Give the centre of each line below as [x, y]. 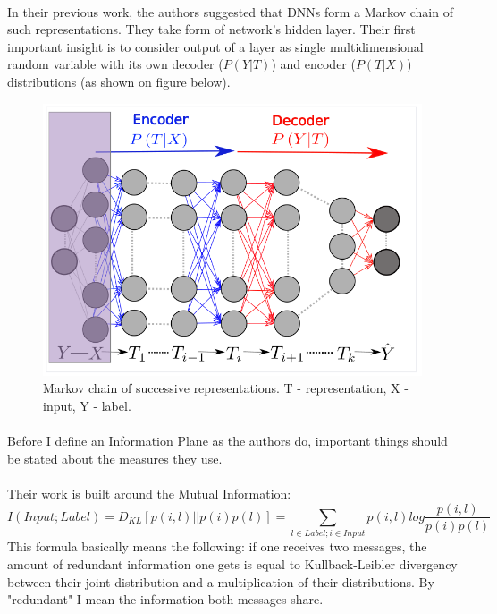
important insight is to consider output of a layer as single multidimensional [215, 46]
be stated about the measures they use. [115, 458]
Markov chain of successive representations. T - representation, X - [226, 388]
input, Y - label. [87, 405]
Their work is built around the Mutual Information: [149, 493]
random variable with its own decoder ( [115, 64]
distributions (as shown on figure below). [119, 81]
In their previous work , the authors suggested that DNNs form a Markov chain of [230, 11]
